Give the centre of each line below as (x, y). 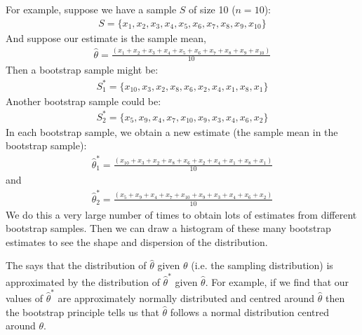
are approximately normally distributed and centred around (186, 298)
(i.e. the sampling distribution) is (262, 265)
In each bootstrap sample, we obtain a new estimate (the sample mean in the (172, 131)
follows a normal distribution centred (250, 312)
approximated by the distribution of (83, 281)
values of (24, 298)
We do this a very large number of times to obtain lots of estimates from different (181, 214)
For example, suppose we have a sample (91, 9)
